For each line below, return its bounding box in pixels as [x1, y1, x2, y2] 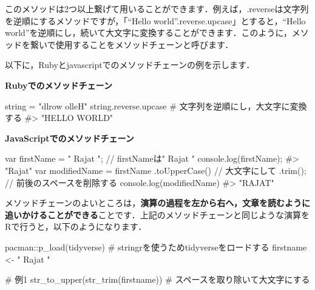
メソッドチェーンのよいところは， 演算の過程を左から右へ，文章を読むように [5, 196, 310, 209]
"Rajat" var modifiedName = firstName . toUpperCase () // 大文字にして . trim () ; [5, 164, 307, 176]
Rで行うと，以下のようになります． [5, 220, 147, 233]
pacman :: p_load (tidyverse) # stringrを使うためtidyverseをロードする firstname [5, 240, 307, 253]
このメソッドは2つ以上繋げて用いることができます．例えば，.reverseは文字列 [5, 2, 309, 15]
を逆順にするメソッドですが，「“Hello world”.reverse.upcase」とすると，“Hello [5, 14, 306, 27]
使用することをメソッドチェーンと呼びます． [55, 38, 234, 50]
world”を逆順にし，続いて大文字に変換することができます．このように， [5, 26, 292, 39]
